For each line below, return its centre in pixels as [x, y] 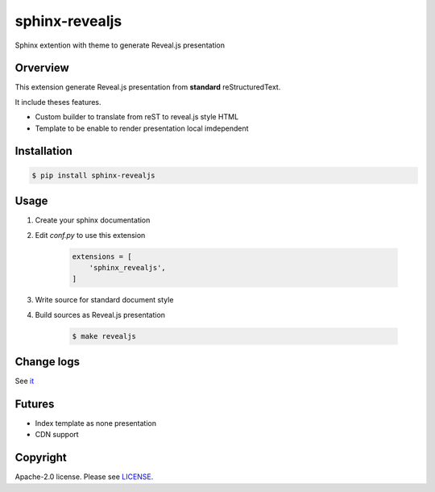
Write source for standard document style [104, 300]
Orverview [42, 68]
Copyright [41, 458]
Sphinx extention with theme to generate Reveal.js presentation [120, 45]
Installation [43, 151]
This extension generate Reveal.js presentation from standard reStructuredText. [148, 87]
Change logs [48, 362]
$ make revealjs [104, 336]
